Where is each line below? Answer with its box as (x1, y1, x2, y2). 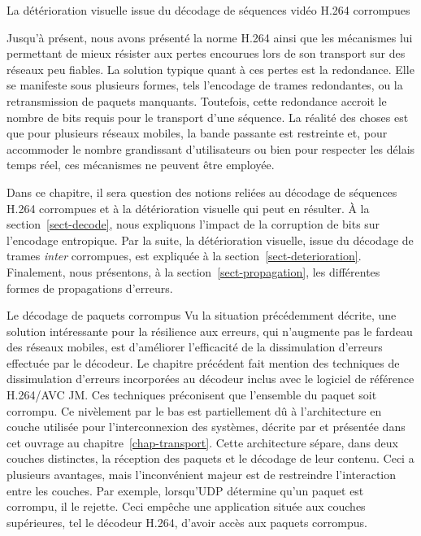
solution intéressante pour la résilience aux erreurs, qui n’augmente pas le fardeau (7, 322, 413, 339)
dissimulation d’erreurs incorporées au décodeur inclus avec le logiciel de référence (7, 370, 414, 387)
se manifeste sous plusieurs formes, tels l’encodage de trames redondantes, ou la (7, 76, 403, 94)
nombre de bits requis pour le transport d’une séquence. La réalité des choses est (7, 108, 409, 125)
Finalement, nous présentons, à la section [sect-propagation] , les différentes (7, 263, 380, 280)
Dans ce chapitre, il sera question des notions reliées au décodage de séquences (7, 183, 397, 200)
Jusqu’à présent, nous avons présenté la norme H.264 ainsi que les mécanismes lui (7, 28, 413, 46)
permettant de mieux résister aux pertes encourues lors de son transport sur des (7, 45, 406, 62)
